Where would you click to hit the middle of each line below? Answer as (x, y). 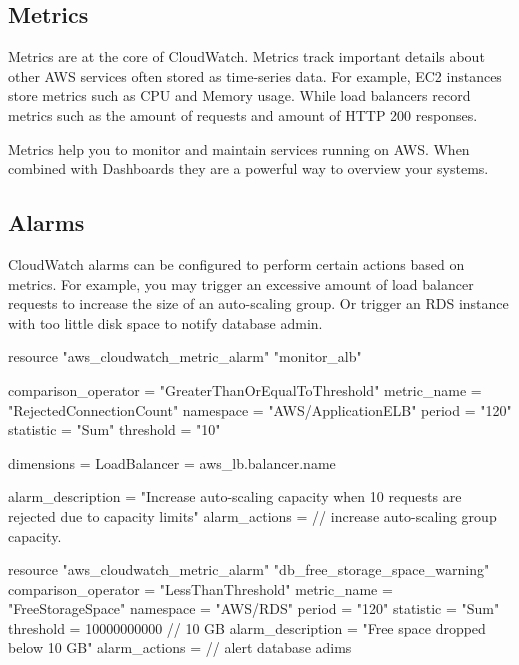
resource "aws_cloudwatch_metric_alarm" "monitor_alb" (185, 356)
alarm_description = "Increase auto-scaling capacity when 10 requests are (235, 496)
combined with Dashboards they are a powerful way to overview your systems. (248, 168)
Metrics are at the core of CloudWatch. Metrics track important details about (246, 56)
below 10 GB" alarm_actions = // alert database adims (180, 647)
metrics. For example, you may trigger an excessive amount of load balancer (241, 283)
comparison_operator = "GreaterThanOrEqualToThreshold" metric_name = (245, 389)
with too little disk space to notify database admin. (165, 322)
